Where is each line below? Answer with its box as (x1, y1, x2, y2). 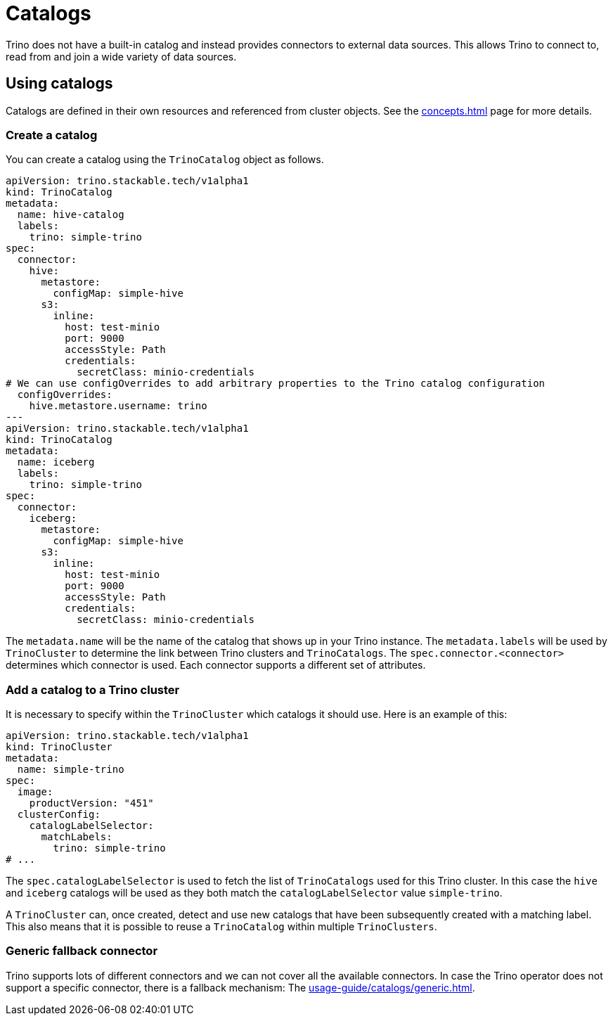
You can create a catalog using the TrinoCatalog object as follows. (6, 153, 324, 166)
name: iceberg (17, 456, 95, 468)
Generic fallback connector (6, 944, 158, 958)
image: (17, 786, 53, 798)
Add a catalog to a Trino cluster (6, 682, 180, 697)
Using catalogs (6, 75, 113, 93)
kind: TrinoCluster (6, 741, 112, 753)
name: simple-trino (17, 764, 124, 776)
